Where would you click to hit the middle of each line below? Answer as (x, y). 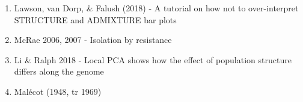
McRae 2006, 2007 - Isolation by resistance (93, 40)
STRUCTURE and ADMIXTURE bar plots (95, 19)
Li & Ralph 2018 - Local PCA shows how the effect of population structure (153, 59)
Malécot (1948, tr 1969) (58, 91)
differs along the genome (59, 71)
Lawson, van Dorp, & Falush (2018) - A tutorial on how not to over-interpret (156, 8)
